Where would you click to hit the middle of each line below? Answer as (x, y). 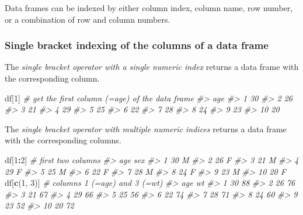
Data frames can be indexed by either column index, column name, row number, (149, 8)
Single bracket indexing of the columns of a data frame (137, 45)
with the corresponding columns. (63, 140)
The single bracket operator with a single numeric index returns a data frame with (152, 67)
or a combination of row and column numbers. (88, 19)
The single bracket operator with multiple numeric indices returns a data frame (146, 128)
